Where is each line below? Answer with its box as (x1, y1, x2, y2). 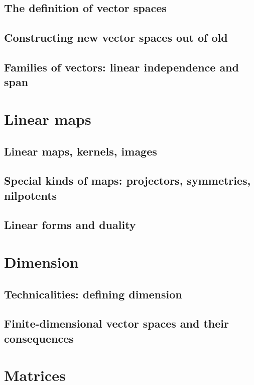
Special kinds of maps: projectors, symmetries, (4, 173, 251, 188)
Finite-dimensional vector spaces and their (4, 316, 229, 331)
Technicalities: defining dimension (4, 286, 182, 301)
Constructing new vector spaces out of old (4, 30, 228, 45)
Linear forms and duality (4, 217, 136, 233)
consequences (4, 330, 74, 346)
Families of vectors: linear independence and (4, 59, 239, 74)
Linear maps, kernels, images (4, 143, 157, 159)
